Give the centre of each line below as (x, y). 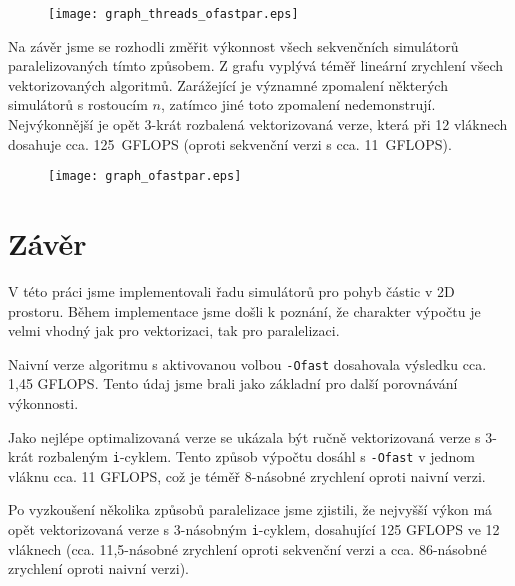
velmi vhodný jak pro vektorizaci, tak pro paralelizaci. (174, 330)
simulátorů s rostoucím (78, 104)
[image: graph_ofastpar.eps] (145, 176)
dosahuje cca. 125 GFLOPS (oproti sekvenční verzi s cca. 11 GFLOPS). (230, 143)
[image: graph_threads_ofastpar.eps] (173, 14)
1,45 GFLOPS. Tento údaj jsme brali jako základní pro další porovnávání (233, 383)
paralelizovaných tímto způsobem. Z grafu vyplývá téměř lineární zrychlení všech (256, 65)
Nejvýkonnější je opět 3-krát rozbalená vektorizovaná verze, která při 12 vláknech (258, 124)
